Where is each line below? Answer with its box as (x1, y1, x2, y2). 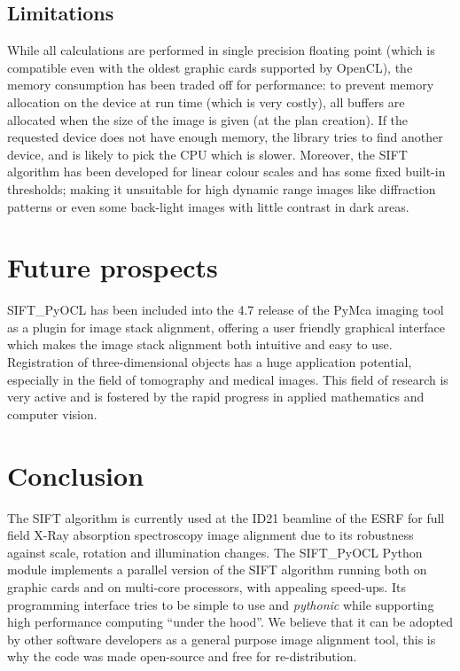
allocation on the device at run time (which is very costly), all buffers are (7, 92, 405, 111)
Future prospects (7, 249, 218, 285)
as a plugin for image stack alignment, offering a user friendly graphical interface (7, 317, 445, 336)
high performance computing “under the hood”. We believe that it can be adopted (7, 612, 453, 631)
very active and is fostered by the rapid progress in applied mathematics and (7, 387, 425, 406)
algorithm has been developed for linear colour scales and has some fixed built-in (7, 162, 446, 181)
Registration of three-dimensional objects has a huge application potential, (7, 353, 412, 371)
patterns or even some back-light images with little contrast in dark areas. (7, 197, 409, 215)
